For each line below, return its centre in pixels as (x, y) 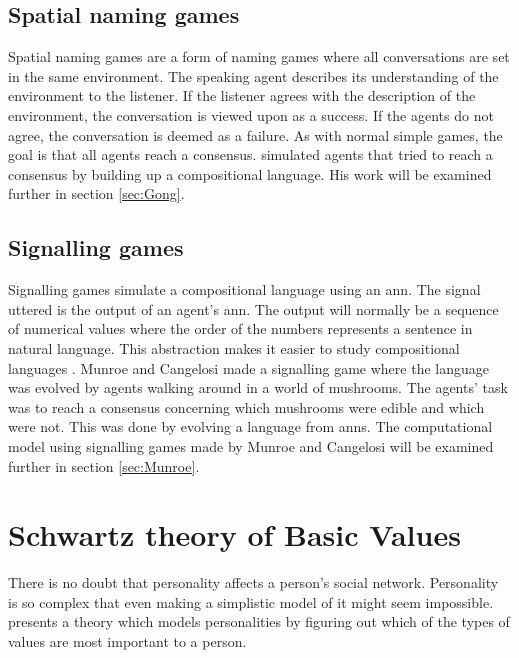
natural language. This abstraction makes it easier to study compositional (234, 347)
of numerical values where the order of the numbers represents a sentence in (240, 328)
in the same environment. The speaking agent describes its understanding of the (253, 75)
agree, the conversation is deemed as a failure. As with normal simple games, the (255, 134)
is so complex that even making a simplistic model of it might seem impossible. (251, 601)
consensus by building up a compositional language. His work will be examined (250, 173)
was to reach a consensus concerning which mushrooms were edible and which (246, 406)
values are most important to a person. (127, 641)
